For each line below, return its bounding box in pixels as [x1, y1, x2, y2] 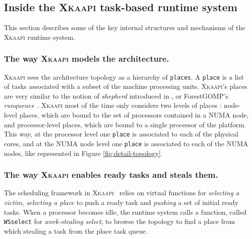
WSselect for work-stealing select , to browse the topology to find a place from [4, 216, 235, 226]
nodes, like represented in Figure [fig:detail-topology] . [4, 148, 163, 158]
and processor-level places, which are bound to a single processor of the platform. [4, 119, 246, 129]
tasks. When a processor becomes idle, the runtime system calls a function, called [4, 206, 247, 217]
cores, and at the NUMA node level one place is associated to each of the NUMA [4, 138, 248, 148]
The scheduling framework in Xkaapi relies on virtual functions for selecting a [4, 188, 239, 198]
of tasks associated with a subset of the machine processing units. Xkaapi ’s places [4, 81, 248, 91]
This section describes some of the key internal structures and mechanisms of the [4, 22, 246, 33]
